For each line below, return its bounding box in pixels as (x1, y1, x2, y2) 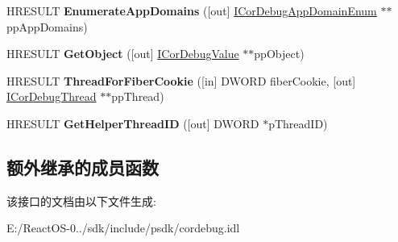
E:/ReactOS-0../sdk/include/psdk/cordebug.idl (6, 219, 240, 236)
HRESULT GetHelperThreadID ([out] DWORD (6, 115, 259, 131)
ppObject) (254, 45, 305, 62)
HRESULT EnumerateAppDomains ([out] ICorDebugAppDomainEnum (6, 2, 377, 19)
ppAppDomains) (6, 18, 88, 35)
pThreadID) (268, 115, 328, 131)
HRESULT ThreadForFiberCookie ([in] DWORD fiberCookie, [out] (6, 72, 356, 89)
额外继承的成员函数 (6, 154, 159, 179)
